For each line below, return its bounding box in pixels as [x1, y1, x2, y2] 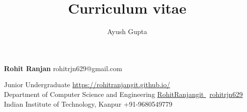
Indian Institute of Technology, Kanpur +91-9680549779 [4, 98, 173, 109]
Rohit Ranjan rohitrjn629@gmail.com [4, 63, 122, 73]
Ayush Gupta [107, 26, 147, 37]
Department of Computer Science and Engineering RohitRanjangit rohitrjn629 [4, 89, 243, 99]
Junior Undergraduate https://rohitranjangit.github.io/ [4, 79, 170, 90]
